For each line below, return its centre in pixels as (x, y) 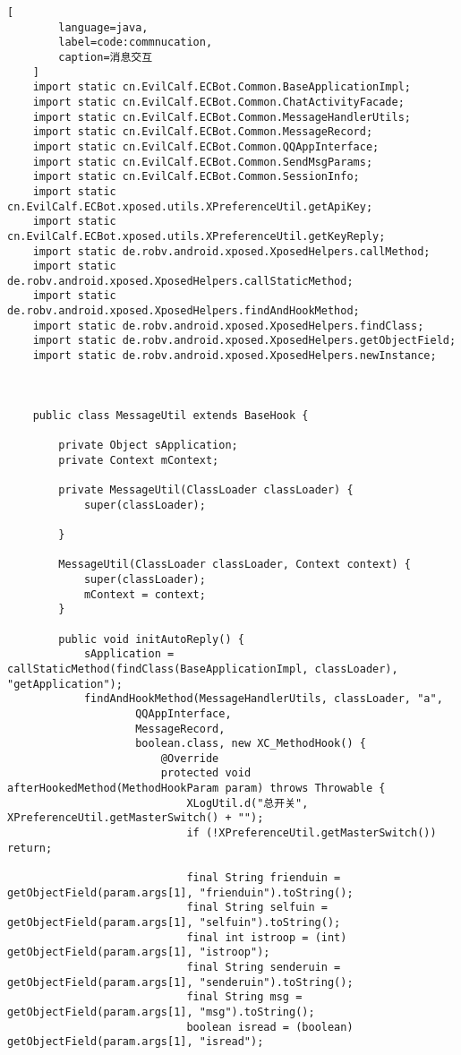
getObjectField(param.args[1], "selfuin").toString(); (174, 923)
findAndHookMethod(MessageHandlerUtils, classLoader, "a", (263, 699)
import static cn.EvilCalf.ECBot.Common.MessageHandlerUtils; (222, 117)
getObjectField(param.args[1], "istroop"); (139, 952)
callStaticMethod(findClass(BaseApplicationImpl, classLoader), (203, 669)
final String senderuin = (264, 967)
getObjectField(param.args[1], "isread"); (136, 1042)
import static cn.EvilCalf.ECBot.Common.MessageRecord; (203, 132)
